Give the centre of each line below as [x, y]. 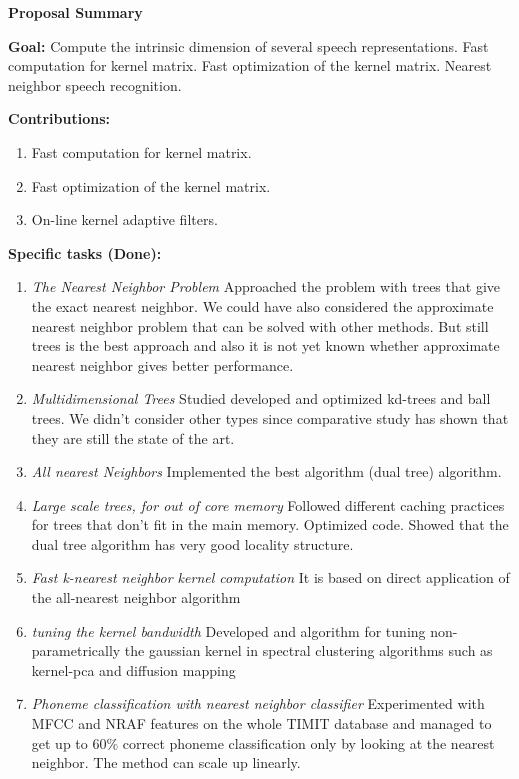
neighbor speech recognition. [95, 84]
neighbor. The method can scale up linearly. [166, 762]
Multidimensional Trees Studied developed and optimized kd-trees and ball [261, 398]
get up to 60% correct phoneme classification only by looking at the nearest [263, 742]
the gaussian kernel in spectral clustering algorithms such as [308, 650]
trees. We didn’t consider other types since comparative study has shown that [270, 417]
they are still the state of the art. [133, 437]
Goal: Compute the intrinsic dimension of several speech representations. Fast [248, 45]
